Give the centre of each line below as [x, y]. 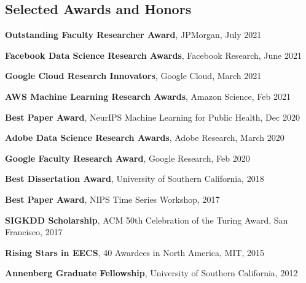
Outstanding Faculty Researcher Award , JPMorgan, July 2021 [133, 35]
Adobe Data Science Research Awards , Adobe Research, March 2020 [145, 138]
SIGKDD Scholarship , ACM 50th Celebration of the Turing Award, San [147, 220]
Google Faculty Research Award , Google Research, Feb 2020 [127, 158]
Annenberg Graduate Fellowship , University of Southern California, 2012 [151, 273]
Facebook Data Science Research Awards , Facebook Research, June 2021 [153, 55]
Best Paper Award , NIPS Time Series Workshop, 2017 [112, 199]
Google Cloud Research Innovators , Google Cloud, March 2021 [133, 76]
